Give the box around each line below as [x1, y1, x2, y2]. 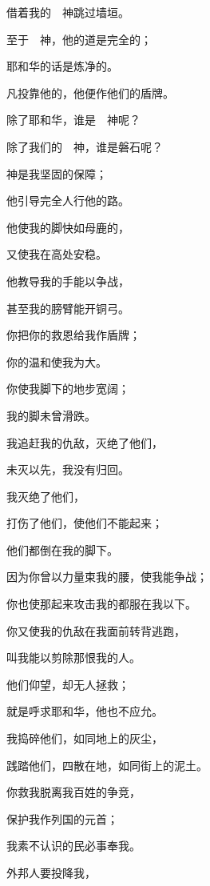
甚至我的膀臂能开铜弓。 [6, 299, 129, 316]
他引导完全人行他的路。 [6, 192, 129, 209]
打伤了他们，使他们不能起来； [6, 515, 163, 531]
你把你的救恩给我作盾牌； [6, 327, 141, 343]
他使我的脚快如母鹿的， [6, 218, 129, 235]
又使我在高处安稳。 [6, 246, 107, 263]
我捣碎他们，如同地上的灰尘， [6, 730, 163, 747]
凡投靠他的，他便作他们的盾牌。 [6, 84, 174, 101]
